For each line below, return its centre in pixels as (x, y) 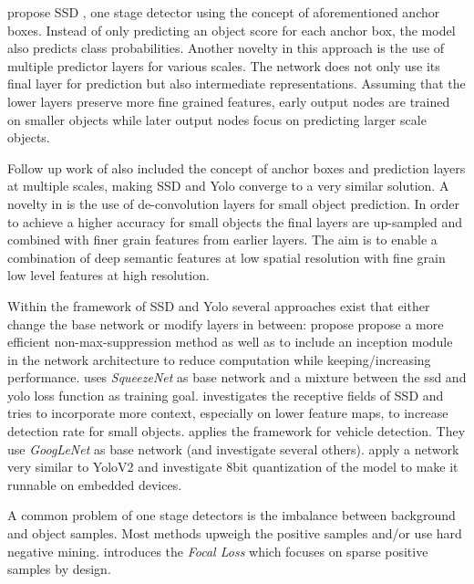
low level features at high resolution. (108, 275)
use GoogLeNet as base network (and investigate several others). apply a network (233, 448)
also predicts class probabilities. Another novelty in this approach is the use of (226, 48)
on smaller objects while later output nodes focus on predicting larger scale (217, 119)
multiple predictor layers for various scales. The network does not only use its (224, 65)
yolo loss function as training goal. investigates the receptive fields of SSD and (226, 395)
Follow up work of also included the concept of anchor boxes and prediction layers (237, 167)
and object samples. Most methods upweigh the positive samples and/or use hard (235, 533)
